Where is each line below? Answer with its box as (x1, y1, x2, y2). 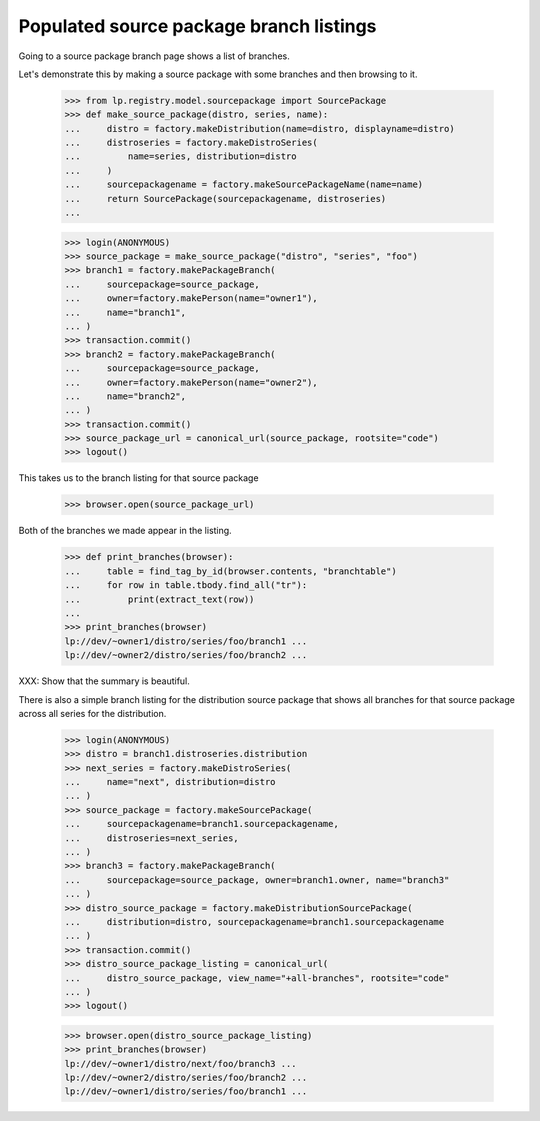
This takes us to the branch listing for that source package (18, 472, 259, 484)
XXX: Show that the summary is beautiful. (18, 675, 190, 687)
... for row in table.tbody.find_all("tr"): (64, 580, 308, 591)
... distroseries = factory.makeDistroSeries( (64, 137, 319, 149)
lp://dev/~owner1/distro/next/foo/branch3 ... (64, 1058, 297, 1069)
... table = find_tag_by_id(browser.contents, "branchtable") (64, 565, 397, 577)
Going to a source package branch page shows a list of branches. (18, 50, 290, 62)
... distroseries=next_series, (64, 832, 239, 844)
